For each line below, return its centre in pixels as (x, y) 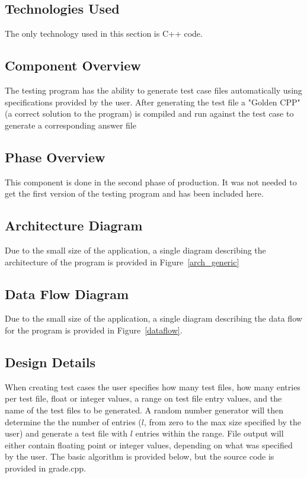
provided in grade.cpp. (46, 468)
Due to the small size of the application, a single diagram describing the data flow (153, 318)
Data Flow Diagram (67, 293)
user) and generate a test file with (66, 433)
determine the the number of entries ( (73, 421)
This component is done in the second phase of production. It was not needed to (151, 182)
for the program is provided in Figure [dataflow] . (94, 330)
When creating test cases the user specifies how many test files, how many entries (153, 386)
